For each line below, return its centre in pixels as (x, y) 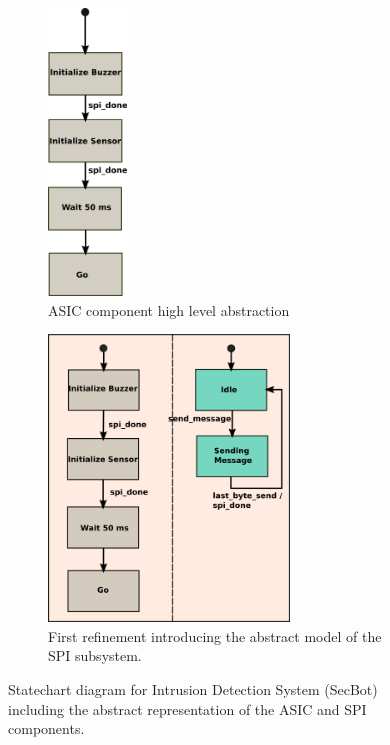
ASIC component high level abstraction (169, 309)
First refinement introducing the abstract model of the (215, 635)
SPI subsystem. (95, 655)
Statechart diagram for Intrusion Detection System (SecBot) (193, 688)
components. (46, 728)
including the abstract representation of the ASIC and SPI (187, 708)
